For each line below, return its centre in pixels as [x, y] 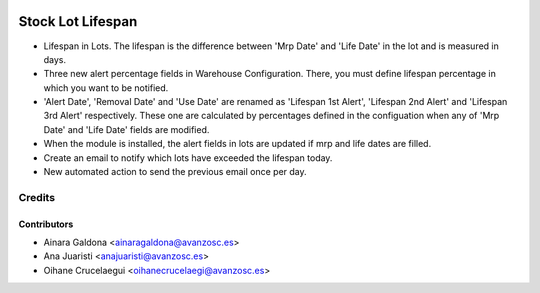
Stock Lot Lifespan [78, 21]
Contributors [46, 224]
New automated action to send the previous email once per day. [175, 172]
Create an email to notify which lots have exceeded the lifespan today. [188, 157]
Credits [36, 197]
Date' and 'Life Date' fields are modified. [126, 129]
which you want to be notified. [106, 87]
